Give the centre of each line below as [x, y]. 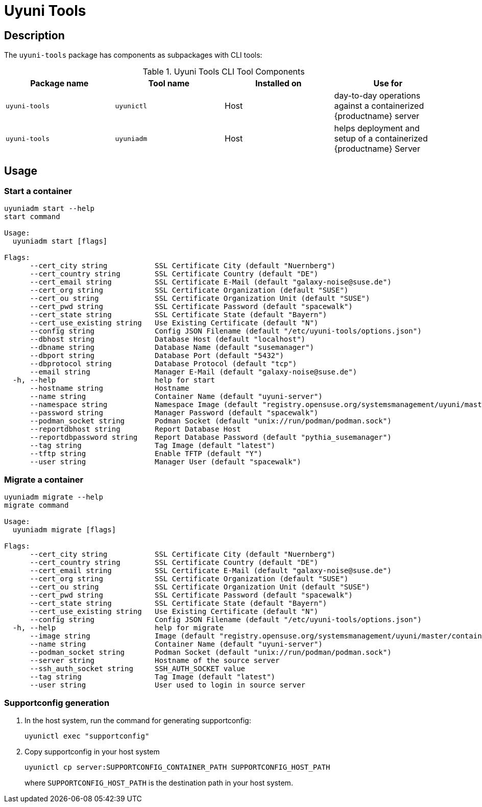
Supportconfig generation [57, 703]
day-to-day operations [377, 96]
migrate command [37, 505]
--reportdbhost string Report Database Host [135, 429]
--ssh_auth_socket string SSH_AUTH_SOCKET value [138, 669]
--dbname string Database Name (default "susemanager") [172, 348]
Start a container [38, 191]
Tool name [169, 84]
